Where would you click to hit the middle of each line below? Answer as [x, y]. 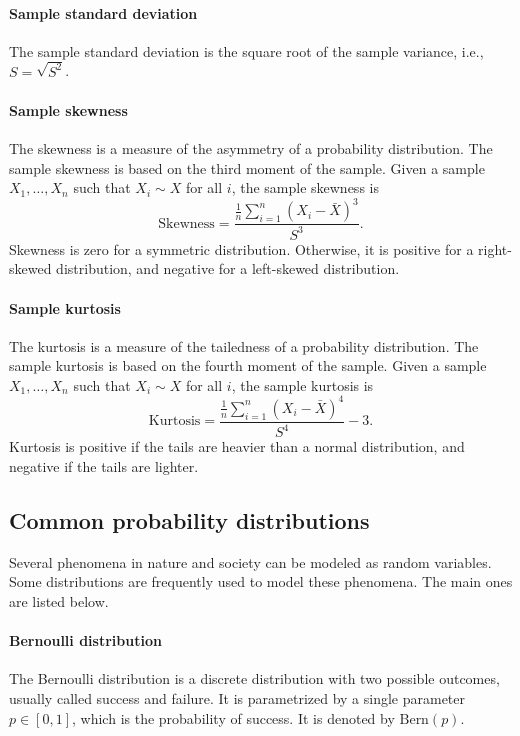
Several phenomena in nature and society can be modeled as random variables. [250, 561]
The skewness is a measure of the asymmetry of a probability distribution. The [251, 148]
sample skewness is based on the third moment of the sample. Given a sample [247, 167]
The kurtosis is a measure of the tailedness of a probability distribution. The [244, 345]
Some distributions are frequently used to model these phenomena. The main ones [261, 581]
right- [495, 248]
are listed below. [59, 600]
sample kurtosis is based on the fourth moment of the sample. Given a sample [248, 365]
